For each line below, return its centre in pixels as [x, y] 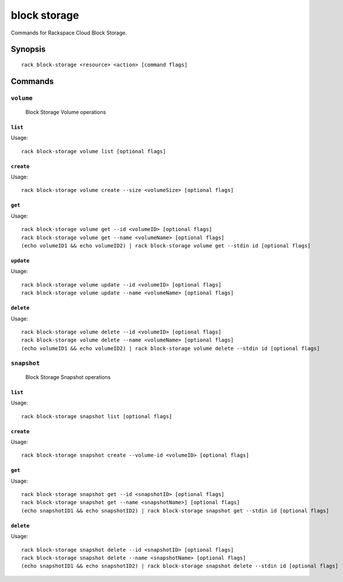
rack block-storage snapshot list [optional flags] [97, 416]
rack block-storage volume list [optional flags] [94, 151]
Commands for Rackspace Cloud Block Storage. [69, 33]
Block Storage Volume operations [66, 112]
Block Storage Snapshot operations [68, 377]
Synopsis [28, 49]
